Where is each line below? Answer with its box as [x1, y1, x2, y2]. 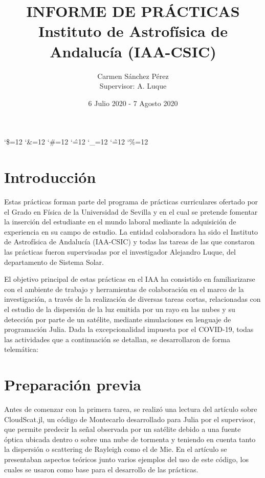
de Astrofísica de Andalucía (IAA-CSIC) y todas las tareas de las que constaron [4, 236, 255, 247]
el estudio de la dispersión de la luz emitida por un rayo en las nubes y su [4, 303, 235, 314]
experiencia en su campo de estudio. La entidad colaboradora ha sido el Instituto [4, 226, 258, 237]
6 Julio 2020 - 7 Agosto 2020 [88, 97, 178, 108]
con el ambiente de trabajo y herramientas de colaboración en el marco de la [4, 283, 244, 294]
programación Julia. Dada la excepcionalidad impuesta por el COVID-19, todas [4, 324, 254, 335]
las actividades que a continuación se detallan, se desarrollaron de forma [4, 334, 230, 344]
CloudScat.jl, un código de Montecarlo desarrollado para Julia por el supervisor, [4, 413, 256, 424]
